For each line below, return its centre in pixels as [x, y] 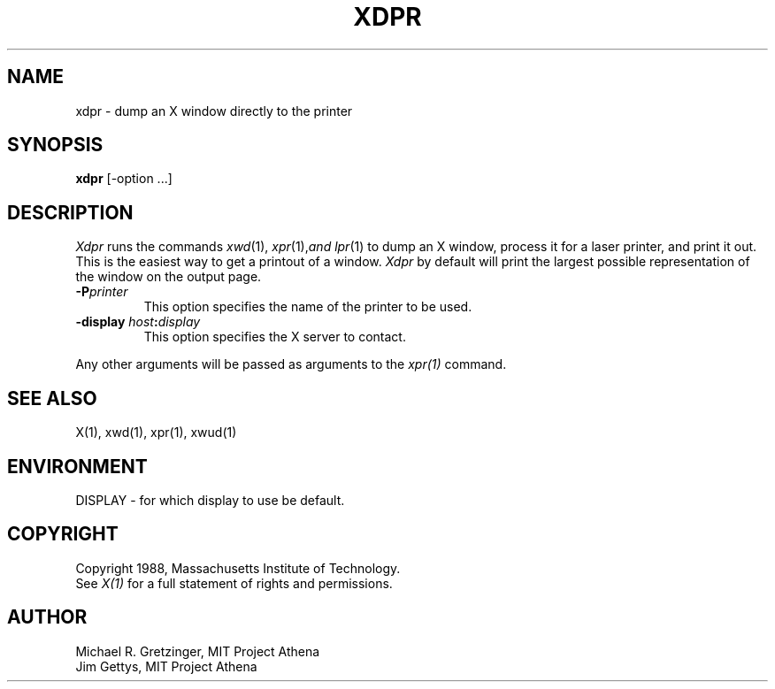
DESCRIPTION [70, 212]
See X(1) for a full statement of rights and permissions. [234, 583]
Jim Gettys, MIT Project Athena [166, 666]
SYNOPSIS [55, 145]
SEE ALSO [52, 398]
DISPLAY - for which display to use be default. [210, 500]
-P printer [102, 292]
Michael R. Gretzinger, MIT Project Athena [198, 651]
